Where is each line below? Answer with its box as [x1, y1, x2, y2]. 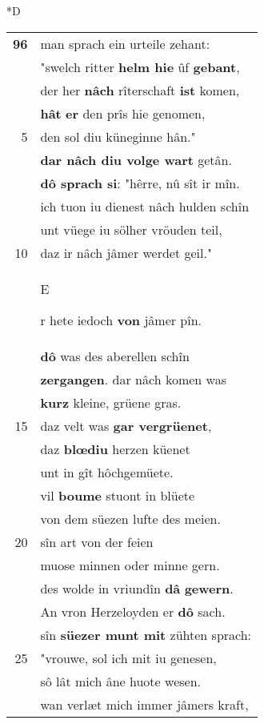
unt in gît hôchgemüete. [40, 462, 174, 481]
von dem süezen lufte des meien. [40, 509, 221, 528]
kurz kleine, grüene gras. [40, 392, 182, 412]
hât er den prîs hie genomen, [40, 103, 206, 123]
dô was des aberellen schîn [40, 346, 190, 365]
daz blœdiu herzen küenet [40, 439, 190, 458]
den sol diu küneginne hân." [40, 127, 196, 146]
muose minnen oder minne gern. [40, 555, 220, 574]
